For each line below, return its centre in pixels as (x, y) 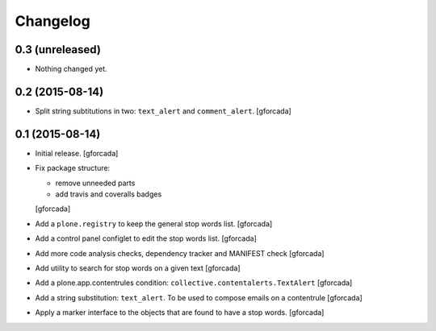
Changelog (52, 21)
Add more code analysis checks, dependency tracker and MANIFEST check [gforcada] (180, 253)
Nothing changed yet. (71, 69)
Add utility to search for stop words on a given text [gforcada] (138, 268)
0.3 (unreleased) (58, 50)
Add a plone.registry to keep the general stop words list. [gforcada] (154, 223)
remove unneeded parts (95, 183)
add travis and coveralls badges (109, 194)
